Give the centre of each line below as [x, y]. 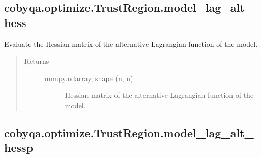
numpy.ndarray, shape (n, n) [89, 78]
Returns [37, 61]
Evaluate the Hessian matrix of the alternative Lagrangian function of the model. [131, 44]
